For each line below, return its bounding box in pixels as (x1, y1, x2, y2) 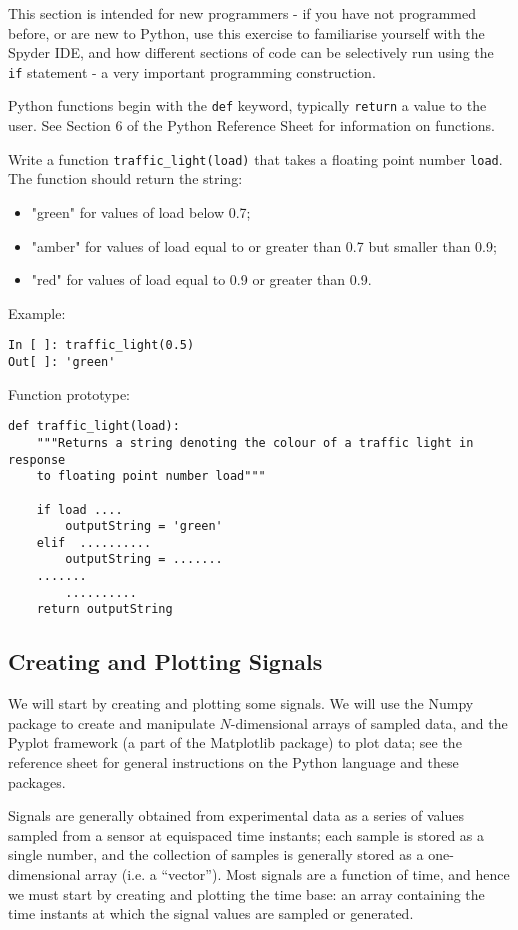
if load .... (36, 502, 123, 517)
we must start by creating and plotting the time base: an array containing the (8, 883, 485, 904)
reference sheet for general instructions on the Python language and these (8, 752, 459, 773)
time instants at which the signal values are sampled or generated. (8, 903, 414, 924)
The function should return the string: (8, 168, 243, 189)
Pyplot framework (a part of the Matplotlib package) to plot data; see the (8, 732, 462, 753)
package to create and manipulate (8, 712, 215, 733)
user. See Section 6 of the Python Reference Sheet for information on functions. (8, 115, 495, 136)
